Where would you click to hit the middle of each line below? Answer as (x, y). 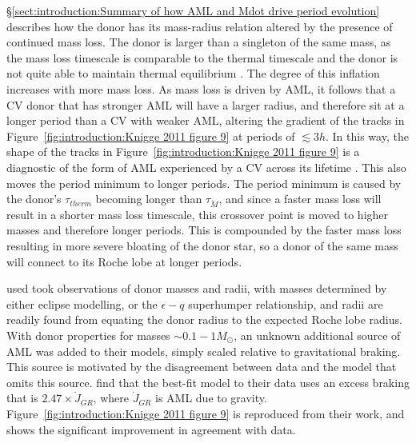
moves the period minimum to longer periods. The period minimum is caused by (204, 183)
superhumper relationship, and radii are (286, 303)
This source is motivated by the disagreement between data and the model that (202, 367)
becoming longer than (149, 199)
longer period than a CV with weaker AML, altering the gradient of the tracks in (206, 120)
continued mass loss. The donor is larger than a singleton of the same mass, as (199, 42)
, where (111, 398)
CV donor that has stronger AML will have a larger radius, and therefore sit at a (206, 104)
